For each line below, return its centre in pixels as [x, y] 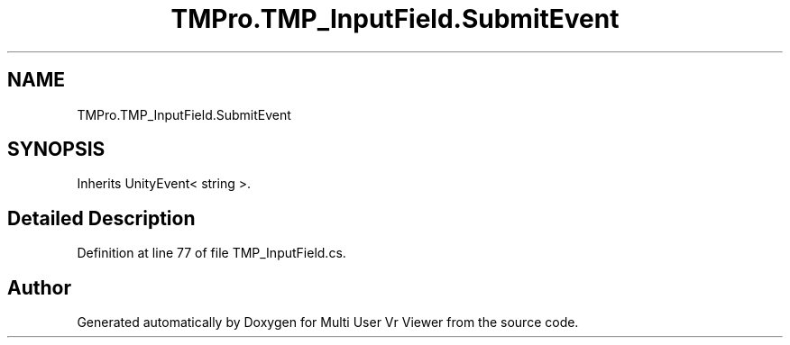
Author [39, 287]
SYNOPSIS [56, 150]
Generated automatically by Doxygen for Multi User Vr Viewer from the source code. [328, 322]
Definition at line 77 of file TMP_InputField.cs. [211, 253]
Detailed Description [101, 218]
